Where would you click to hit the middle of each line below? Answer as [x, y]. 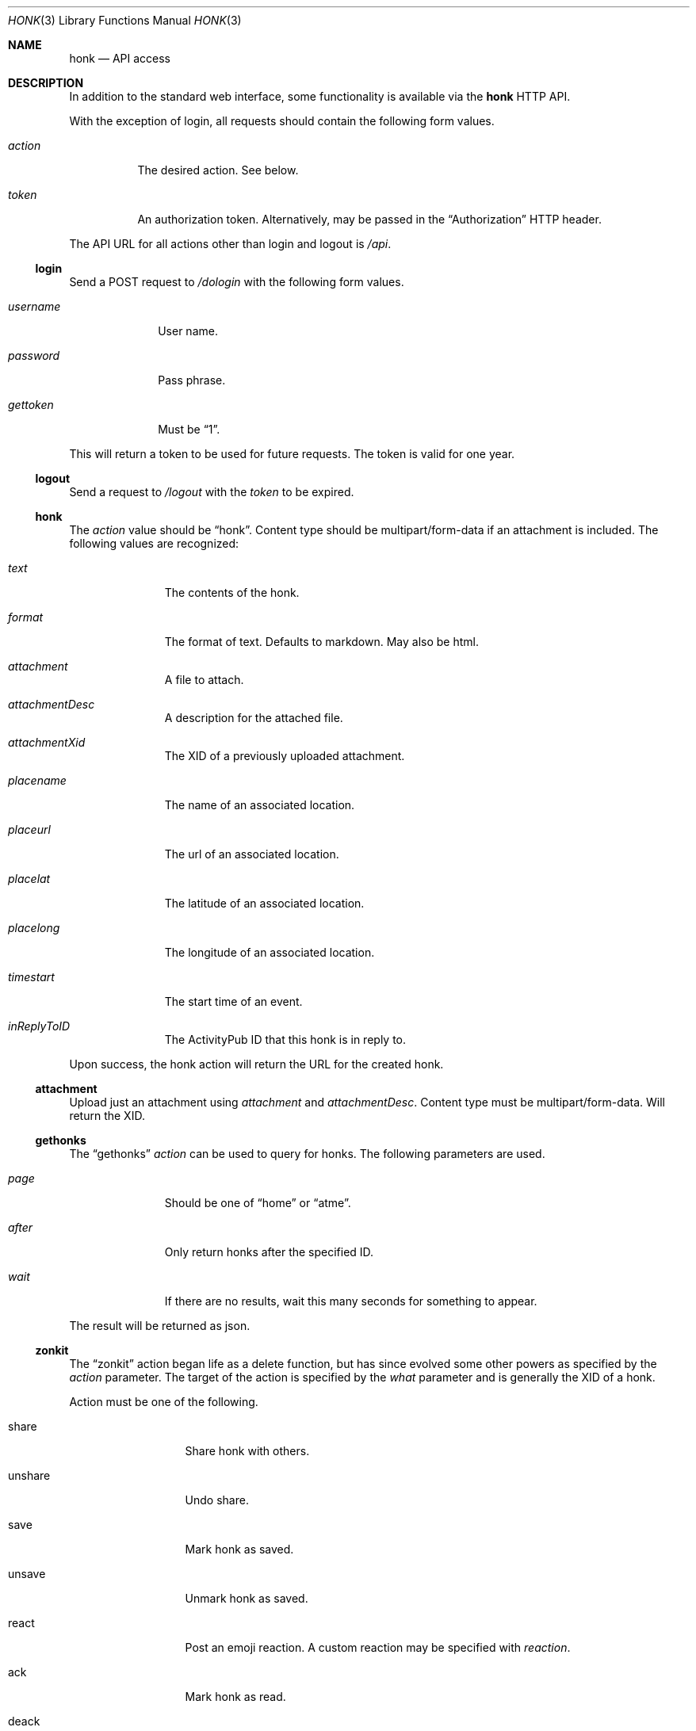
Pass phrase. [192, 380]
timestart [31, 977]
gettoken [31, 405]
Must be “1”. [189, 429]
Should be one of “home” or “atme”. [258, 1203]
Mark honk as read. [235, 1697]
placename [37, 780]
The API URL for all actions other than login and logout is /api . [230, 244]
